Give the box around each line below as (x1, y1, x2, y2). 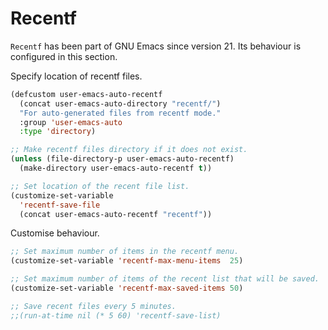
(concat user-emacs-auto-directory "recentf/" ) (19, 98, 222, 109)
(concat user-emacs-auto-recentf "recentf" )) (19, 209, 213, 219)
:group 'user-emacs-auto (19, 117, 123, 127)
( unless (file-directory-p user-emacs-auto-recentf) (10, 154, 235, 164)
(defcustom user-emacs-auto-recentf (10, 89, 163, 99)
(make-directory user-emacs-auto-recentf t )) (19, 163, 213, 174)
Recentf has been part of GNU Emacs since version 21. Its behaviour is (10, 40, 302, 52)
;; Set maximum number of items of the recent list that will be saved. (10, 274, 320, 284)
